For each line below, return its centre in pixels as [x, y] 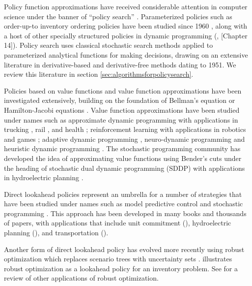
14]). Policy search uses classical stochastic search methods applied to [109, 45]
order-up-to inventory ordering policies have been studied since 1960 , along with [126, 26]
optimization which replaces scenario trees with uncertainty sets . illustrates [118, 259]
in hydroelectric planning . [44, 177]
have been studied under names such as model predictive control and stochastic [124, 204]
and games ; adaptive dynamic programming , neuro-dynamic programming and [125, 139]
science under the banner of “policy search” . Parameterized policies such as [118, 16]
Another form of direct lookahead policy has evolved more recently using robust [124, 249]
